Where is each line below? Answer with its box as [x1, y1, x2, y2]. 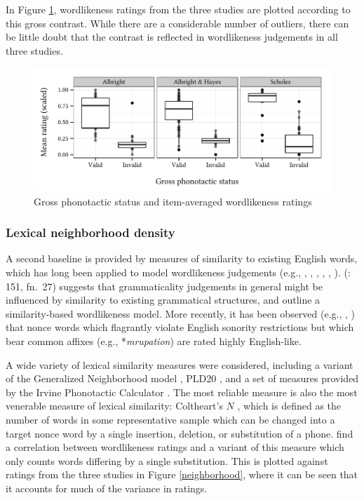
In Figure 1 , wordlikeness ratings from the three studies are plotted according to [6, 2, 351, 16]
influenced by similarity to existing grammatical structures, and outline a [6, 292, 321, 307]
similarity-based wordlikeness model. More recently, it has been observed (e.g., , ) [6, 306, 356, 320]
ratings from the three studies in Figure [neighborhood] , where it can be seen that [6, 467, 358, 482]
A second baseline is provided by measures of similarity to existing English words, [6, 251, 358, 266]
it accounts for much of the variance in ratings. [6, 480, 208, 495]
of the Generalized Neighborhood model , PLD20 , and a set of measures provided [6, 371, 359, 386]
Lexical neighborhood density [6, 224, 175, 241]
